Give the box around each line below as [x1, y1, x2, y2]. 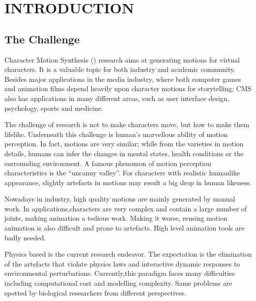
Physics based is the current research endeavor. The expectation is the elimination [4, 249, 252, 259]
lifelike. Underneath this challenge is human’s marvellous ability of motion [4, 129, 228, 139]
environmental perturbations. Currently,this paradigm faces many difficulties [4, 268, 235, 278]
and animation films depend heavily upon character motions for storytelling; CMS [4, 83, 252, 94]
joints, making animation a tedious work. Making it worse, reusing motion [4, 213, 228, 223]
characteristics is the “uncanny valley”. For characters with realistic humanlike [4, 167, 240, 178]
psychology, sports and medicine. [4, 102, 103, 113]
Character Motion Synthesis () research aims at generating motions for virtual [4, 54, 240, 65]
